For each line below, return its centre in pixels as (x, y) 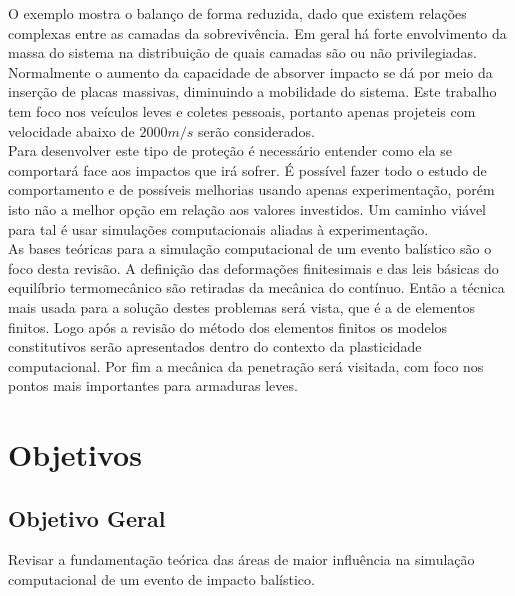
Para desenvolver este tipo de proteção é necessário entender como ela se (230, 150)
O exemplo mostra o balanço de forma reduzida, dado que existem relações (237, 13)
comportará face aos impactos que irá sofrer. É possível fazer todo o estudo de (247, 169)
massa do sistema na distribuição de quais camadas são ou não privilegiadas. (242, 52)
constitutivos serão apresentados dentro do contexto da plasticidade (215, 346)
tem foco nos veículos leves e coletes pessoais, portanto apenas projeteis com (242, 110)
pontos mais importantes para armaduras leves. (153, 385)
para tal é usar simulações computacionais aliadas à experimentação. (218, 228)
